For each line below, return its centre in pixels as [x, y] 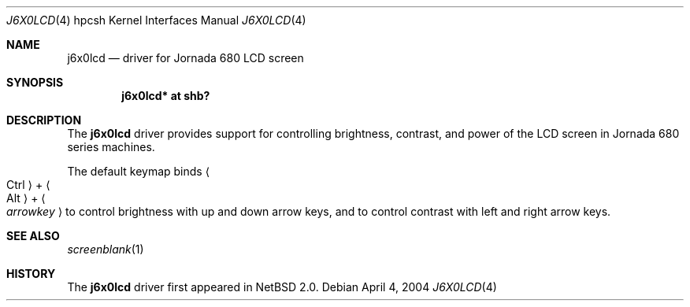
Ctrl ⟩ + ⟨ [28, 185]
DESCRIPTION [44, 120]
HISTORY [31, 274]
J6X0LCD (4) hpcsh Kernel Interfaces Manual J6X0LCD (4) [156, 20]
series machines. [111, 147]
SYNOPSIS [35, 82]
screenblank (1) [106, 249]
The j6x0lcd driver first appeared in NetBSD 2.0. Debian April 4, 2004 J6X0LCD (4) [282, 287]
